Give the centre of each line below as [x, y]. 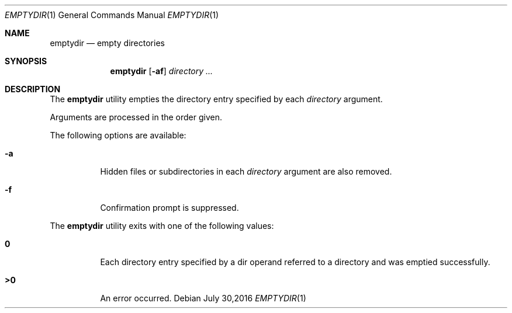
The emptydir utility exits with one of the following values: [162, 226]
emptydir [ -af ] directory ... [162, 71]
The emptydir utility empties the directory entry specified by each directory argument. [216, 99]
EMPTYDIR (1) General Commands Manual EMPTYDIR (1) [112, 15]
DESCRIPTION [33, 89]
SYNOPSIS [26, 61]
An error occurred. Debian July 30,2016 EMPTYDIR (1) [203, 298]
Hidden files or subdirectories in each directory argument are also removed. [246, 171]
